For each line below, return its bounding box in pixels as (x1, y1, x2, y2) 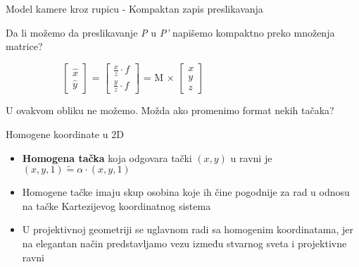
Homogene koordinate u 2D (6, 126, 124, 141)
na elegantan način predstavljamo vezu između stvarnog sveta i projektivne (22, 235, 347, 250)
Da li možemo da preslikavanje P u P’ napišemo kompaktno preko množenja (6, 25, 335, 39)
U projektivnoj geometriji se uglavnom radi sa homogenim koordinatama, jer (22, 222, 353, 237)
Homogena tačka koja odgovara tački (22, 150, 192, 165)
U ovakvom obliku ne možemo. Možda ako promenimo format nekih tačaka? (6, 103, 334, 118)
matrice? (6, 39, 43, 54)
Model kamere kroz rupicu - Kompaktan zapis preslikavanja (6, 1, 263, 15)
